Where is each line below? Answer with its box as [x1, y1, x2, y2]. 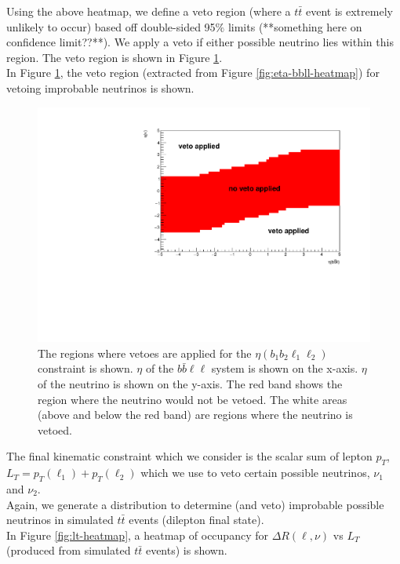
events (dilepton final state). [129, 511, 264, 528]
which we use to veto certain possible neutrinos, [140, 464, 370, 481]
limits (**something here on [227, 18, 362, 35]
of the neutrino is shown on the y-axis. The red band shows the [38, 376, 343, 391]
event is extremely [306, 3, 393, 19]
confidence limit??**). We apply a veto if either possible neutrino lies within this [6, 34, 394, 50]
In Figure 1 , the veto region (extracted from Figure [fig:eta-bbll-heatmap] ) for [6, 64, 380, 81]
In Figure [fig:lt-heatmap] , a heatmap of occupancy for [6, 526, 268, 543]
